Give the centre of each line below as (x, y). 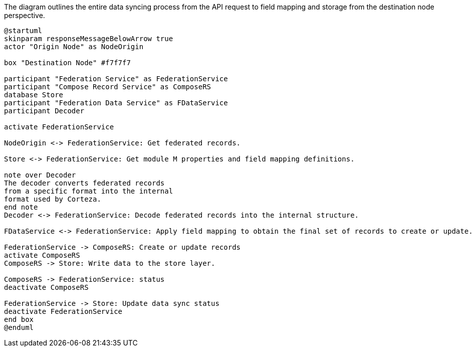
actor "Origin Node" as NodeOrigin (74, 47)
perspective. (25, 15)
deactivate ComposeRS (46, 287)
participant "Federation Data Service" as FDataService (116, 103)
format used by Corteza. (53, 199)
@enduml (19, 327)
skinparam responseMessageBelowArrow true (89, 39)
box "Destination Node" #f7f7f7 (67, 63)
